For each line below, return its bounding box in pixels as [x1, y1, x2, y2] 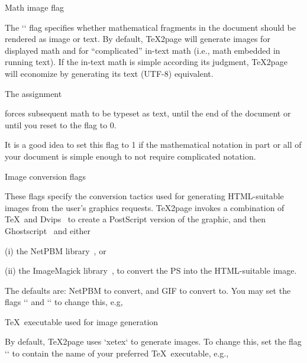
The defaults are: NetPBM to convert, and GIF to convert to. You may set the [5, 284, 291, 296]
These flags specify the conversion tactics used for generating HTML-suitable [5, 190, 284, 202]
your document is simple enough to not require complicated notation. [5, 150, 256, 162]
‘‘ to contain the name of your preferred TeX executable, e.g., [5, 347, 229, 359]
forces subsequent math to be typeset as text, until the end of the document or [5, 107, 291, 119]
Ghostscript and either [5, 224, 91, 236]
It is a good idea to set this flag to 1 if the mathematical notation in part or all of [5, 138, 302, 151]
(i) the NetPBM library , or [5, 244, 106, 257]
